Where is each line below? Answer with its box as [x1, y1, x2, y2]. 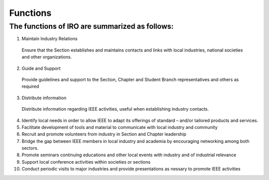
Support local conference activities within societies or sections [21, 159, 150, 165]
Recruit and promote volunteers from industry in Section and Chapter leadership [21, 131, 187, 137]
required [21, 83, 39, 89]
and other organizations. [21, 54, 72, 60]
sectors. [21, 145, 39, 151]
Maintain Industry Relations [21, 36, 78, 42]
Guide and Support [21, 65, 61, 71]
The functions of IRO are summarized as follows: [9, 22, 174, 31]
